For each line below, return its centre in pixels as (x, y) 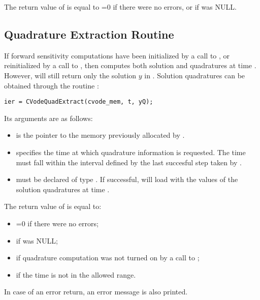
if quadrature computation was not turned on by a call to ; (108, 258)
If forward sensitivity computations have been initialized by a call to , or (117, 55)
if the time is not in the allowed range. (76, 274)
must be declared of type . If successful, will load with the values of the (127, 179)
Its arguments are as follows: (48, 118)
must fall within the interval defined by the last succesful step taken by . (129, 162)
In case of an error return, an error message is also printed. (96, 292)
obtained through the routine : (52, 85)
